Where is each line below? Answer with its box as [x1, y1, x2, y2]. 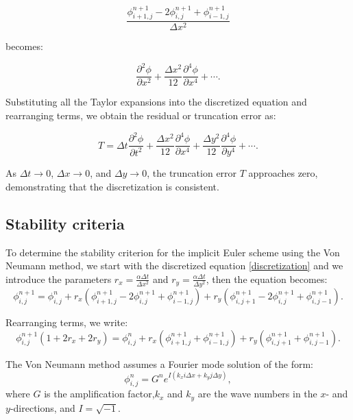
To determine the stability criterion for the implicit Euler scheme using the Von [5, 245, 340, 259]
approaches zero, [248, 166, 318, 180]
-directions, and [10, 400, 75, 415]
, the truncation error [147, 166, 237, 180]
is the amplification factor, [44, 386, 155, 401]
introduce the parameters [5, 271, 112, 286]
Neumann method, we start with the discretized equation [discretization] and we [5, 258, 343, 273]
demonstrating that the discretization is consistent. [5, 179, 219, 193]
